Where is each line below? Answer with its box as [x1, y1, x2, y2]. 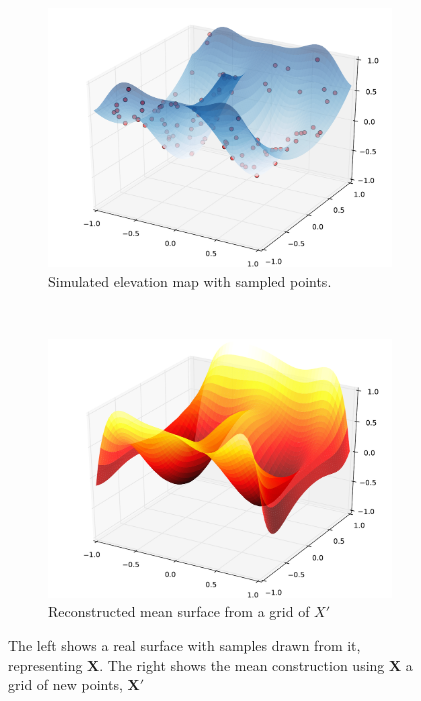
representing [8, 654, 83, 675]
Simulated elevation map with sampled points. [48, 270, 332, 291]
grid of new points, [8, 674, 123, 695]
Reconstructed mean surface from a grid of [48, 601, 310, 622]
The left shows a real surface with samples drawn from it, [8, 634, 361, 655]
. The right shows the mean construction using [99, 654, 385, 675]
